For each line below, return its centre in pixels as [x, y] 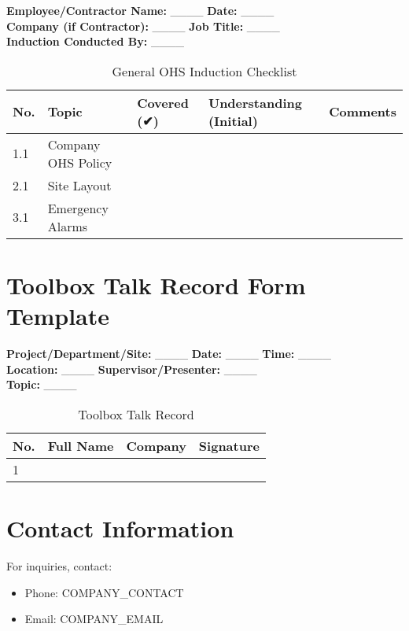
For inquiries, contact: [59, 566]
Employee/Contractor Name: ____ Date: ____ [140, 10]
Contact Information [120, 528]
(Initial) [233, 120]
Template [58, 316]
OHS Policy [80, 162]
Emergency [78, 208]
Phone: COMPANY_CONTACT [104, 592]
